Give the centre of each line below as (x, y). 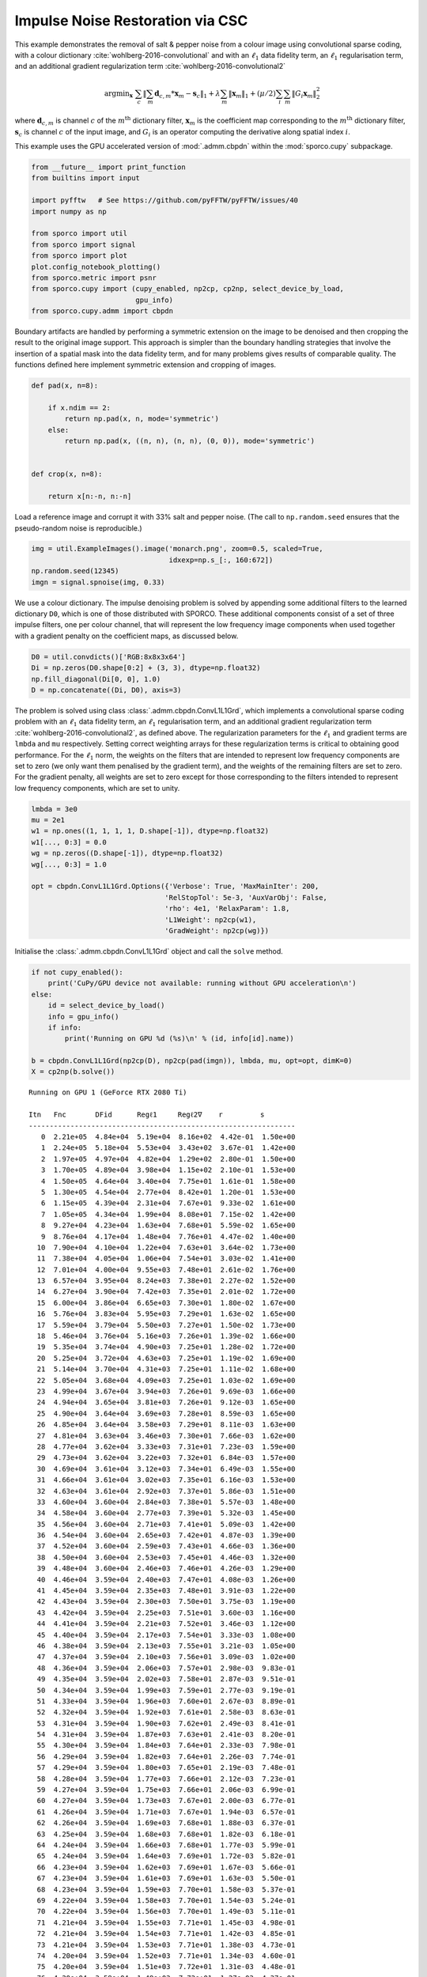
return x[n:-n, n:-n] (90, 497)
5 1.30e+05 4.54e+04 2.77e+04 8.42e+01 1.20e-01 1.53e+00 (168, 1192)
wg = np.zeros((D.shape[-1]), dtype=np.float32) (127, 853)
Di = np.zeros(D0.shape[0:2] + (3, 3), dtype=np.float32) (146, 668)
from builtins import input (85, 178)
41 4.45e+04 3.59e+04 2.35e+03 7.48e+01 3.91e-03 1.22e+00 (166, 1591)
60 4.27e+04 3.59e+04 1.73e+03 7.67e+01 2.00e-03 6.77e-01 (166, 1801)
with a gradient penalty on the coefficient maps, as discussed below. (127, 636)
